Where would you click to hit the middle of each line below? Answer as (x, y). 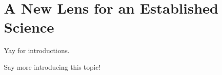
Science (29, 27)
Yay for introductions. (37, 50)
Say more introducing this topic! (52, 66)
